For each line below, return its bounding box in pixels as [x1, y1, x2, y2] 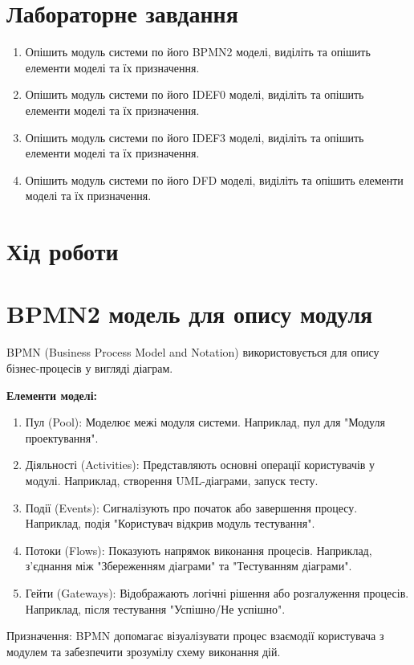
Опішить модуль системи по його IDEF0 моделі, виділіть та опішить [25, 86, 364, 103]
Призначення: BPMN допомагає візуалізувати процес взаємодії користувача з [6, 627, 384, 644]
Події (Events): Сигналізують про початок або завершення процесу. [25, 499, 358, 516]
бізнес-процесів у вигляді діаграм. [6, 359, 173, 376]
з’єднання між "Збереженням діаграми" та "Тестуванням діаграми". [25, 557, 352, 574]
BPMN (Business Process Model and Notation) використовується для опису [6, 344, 379, 361]
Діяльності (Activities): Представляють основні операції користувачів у [25, 456, 375, 473]
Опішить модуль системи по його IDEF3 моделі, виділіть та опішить [25, 129, 364, 145]
